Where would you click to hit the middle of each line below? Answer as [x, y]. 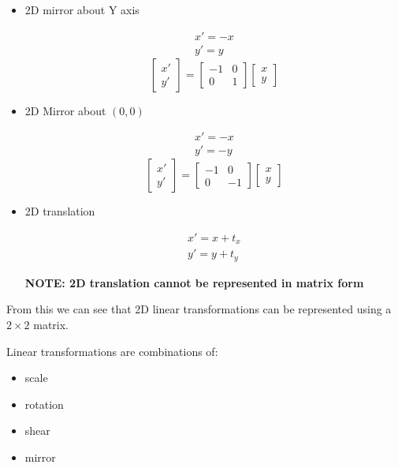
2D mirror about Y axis [82, 9]
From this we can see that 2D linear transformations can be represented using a [199, 309]
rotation [44, 404]
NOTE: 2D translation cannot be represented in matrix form [194, 282]
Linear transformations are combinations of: [112, 351]
